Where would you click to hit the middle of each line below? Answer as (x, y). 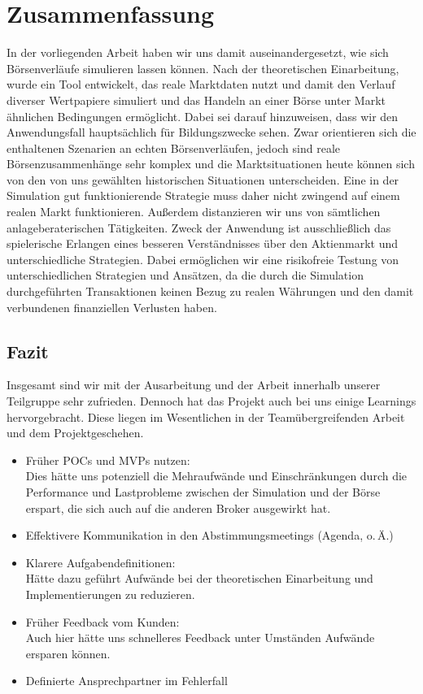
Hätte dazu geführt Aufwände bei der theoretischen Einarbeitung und (199, 578)
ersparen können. (68, 653)
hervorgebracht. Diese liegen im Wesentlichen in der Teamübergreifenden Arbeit (206, 416)
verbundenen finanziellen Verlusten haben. (112, 307)
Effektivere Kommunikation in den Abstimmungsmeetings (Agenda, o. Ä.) (209, 535)
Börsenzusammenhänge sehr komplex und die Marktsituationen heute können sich (211, 164)
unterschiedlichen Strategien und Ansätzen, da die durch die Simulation (185, 275)
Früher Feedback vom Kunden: (102, 621)
